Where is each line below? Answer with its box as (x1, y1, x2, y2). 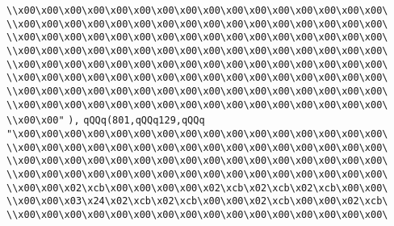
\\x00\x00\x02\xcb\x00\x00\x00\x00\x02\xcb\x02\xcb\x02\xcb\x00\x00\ (6, 182, 388, 194)
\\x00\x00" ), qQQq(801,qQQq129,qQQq (6, 115, 205, 127)
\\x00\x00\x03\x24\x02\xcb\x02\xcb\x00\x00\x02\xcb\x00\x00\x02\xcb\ (6, 195, 388, 207)
